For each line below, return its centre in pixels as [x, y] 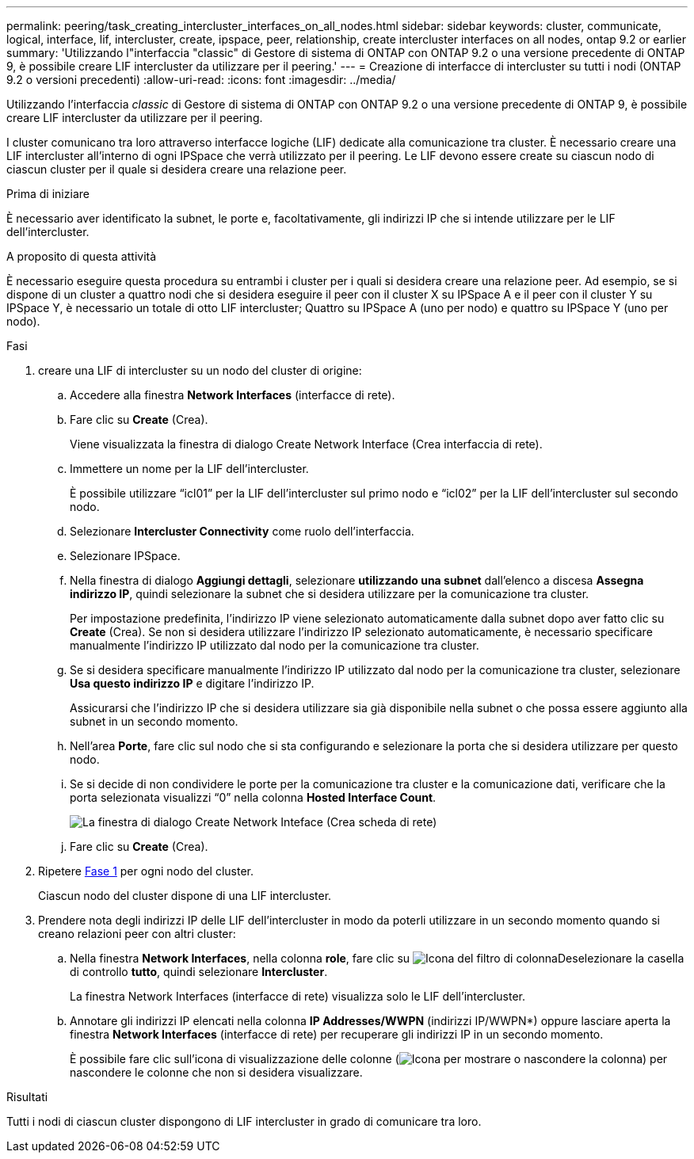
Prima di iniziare [48, 194]
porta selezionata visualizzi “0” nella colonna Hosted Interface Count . [253, 797]
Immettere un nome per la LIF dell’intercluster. [189, 469]
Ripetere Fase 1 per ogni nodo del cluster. [146, 871]
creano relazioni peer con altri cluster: [137, 934]
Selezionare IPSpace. [125, 556]
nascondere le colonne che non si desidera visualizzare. [216, 1072]
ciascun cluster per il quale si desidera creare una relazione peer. [177, 169]
